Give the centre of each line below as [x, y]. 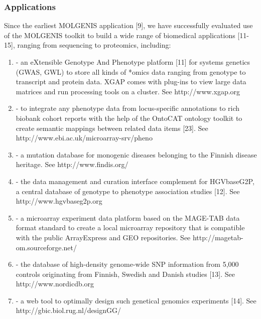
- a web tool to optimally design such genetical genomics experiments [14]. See [136, 300]
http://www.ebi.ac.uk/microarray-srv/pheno [84, 138]
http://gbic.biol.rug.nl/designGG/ [69, 310]
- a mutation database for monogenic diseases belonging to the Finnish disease [136, 154]
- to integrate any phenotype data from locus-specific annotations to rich [128, 108]
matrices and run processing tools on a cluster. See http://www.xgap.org [128, 91]
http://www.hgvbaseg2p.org [59, 201]
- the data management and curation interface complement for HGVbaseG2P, [135, 181]
